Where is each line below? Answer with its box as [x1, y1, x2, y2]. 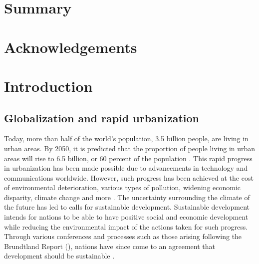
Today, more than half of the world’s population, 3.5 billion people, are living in [4, 133, 249, 144]
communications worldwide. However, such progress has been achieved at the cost [4, 172, 254, 183]
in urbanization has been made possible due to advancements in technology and [4, 163, 248, 173]
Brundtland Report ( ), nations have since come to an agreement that [4, 241, 215, 251]
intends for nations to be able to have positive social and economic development [4, 212, 249, 222]
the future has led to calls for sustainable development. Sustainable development [4, 202, 250, 212]
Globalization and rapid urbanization [4, 110, 199, 125]
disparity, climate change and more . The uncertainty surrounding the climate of [4, 192, 250, 202]
